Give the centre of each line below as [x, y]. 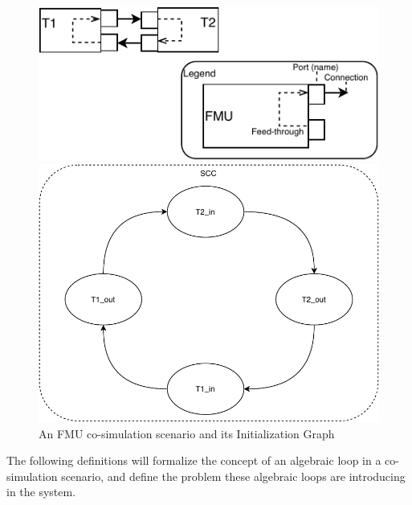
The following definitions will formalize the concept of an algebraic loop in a [194, 460]
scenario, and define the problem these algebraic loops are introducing [233, 476]
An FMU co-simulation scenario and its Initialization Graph [187, 433]
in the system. [41, 492]
